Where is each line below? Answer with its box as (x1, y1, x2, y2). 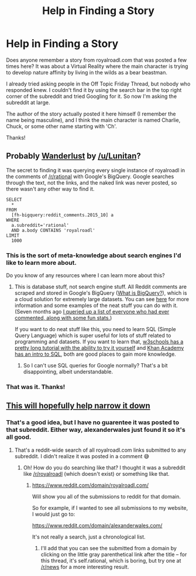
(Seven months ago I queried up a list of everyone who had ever (14, 308, 170, 315)
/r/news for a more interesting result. (40, 563, 129, 570)
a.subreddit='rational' (11, 222, 69, 228)
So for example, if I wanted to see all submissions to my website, (32, 504, 188, 511)
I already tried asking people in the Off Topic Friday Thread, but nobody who (6, 80, 191, 87)
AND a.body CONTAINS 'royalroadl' (11, 227, 95, 233)
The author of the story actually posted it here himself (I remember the (6, 110, 176, 117)
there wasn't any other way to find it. (6, 185, 95, 192)
